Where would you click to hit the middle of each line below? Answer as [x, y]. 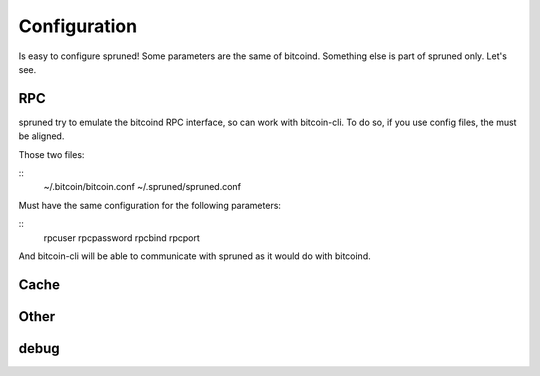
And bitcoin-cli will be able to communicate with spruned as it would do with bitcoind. [194, 256]
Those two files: [51, 154]
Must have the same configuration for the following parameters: [150, 205]
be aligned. [41, 136]
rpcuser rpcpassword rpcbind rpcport [121, 237]
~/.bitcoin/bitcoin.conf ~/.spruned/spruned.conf [142, 187]
